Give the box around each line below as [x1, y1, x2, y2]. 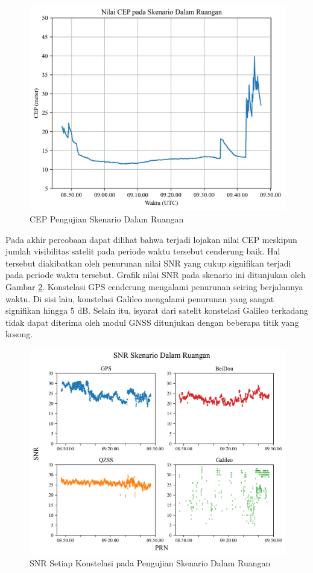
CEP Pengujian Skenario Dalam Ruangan [30, 212, 184, 225]
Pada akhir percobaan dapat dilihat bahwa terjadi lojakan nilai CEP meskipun [5, 233, 297, 245]
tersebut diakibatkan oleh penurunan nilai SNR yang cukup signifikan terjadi [5, 256, 291, 269]
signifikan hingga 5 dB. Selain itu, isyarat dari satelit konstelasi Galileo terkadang [5, 304, 309, 317]
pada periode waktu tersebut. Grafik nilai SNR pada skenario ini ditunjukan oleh [5, 268, 306, 281]
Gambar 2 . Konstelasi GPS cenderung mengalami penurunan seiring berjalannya [5, 280, 303, 293]
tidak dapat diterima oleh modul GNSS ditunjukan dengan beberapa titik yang [5, 316, 299, 328]
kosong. [5, 328, 33, 340]
